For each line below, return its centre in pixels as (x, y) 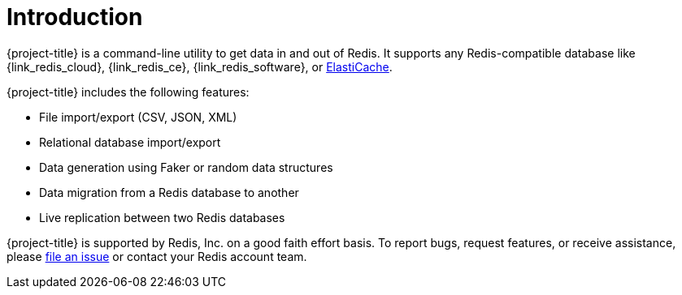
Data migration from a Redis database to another (169, 192)
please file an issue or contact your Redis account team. (157, 256)
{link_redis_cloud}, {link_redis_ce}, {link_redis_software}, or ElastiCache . (200, 66)
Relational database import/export (130, 142)
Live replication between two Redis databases (162, 217)
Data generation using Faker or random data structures (186, 167)
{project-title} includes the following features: (128, 92)
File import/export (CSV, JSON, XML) (138, 117)
